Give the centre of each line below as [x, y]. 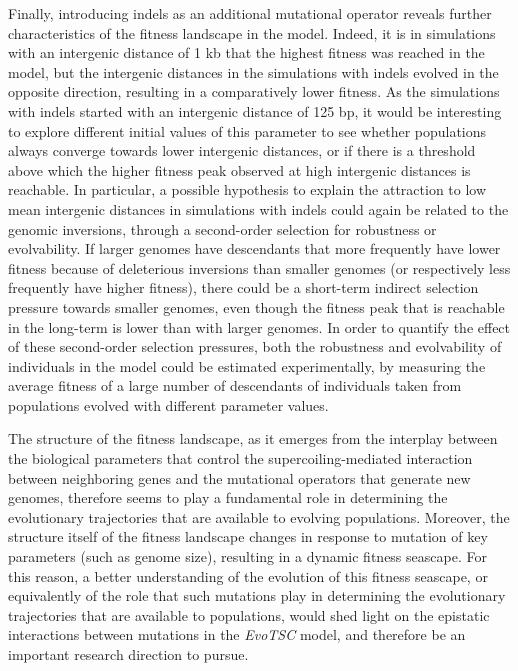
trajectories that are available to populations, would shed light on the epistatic [249, 614]
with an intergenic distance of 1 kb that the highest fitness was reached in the [246, 52]
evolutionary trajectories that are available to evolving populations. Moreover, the [259, 516]
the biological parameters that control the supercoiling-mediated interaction [240, 458]
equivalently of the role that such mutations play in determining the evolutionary [257, 595]
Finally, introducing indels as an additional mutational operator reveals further [250, 13]
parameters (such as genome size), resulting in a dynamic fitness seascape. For [247, 556]
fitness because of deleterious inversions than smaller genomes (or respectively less [259, 267]
